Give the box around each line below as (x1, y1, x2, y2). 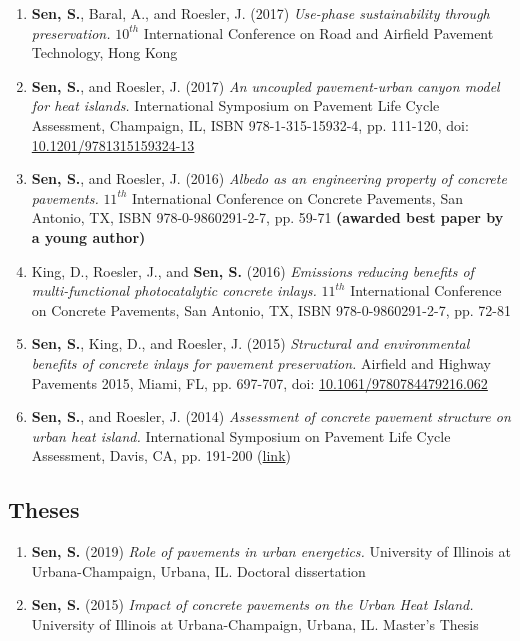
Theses (8, 494, 80, 525)
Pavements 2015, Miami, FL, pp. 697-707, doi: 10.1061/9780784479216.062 (31, 372, 488, 393)
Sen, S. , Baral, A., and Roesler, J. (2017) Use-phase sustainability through (31, 3, 490, 23)
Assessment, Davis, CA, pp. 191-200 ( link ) (31, 445, 291, 466)
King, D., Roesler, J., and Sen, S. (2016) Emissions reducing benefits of (31, 260, 474, 281)
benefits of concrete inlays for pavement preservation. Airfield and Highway (31, 352, 491, 373)
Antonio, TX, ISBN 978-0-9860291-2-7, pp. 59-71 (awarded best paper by (31, 207, 504, 228)
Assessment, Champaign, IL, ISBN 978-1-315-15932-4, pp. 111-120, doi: (31, 114, 469, 135)
